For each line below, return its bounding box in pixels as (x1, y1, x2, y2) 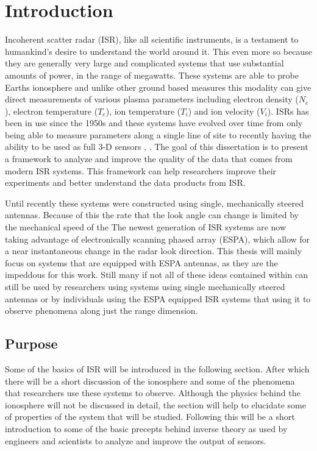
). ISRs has (267, 104, 309, 117)
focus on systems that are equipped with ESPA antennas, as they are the (5, 256, 278, 269)
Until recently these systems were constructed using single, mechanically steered (5, 196, 304, 209)
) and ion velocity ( (188, 104, 260, 117)
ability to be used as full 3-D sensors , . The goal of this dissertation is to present (5, 140, 308, 153)
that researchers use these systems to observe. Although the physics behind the (5, 386, 301, 399)
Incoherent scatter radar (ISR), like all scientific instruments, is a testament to (5, 33, 299, 46)
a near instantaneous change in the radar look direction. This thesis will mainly (5, 244, 302, 257)
